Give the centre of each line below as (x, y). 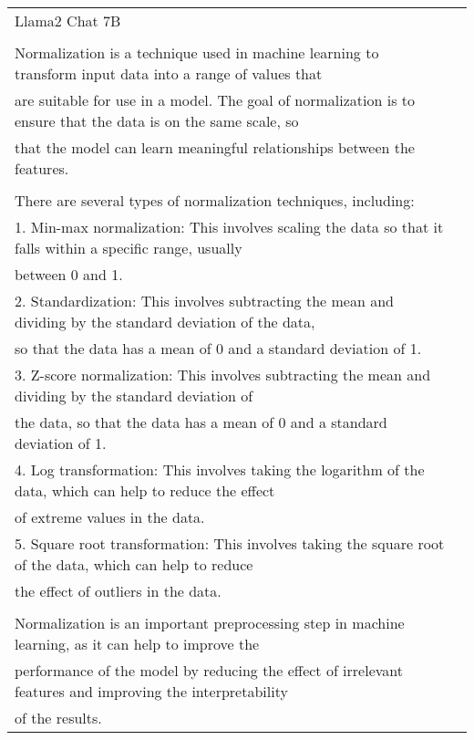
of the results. (58, 718)
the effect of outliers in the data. (118, 591)
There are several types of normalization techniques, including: (215, 200)
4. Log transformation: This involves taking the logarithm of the (220, 469)
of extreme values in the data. (110, 517)
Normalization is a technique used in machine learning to (197, 52)
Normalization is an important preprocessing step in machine (210, 623)
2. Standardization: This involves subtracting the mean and (204, 301)
